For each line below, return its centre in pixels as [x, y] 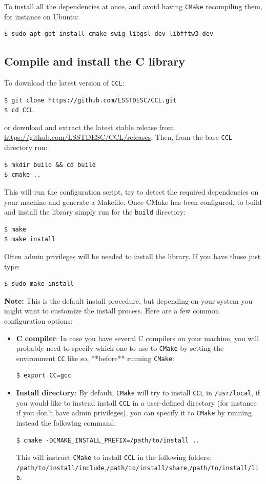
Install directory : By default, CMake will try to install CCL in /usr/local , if [138, 393]
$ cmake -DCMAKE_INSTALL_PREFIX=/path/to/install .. [108, 440]
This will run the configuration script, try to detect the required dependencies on [131, 191]
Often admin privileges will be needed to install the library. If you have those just [132, 256]
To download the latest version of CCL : [64, 83]
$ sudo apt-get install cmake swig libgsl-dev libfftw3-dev [109, 34]
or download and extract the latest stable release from [89, 127]
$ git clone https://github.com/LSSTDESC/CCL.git [90, 100]
